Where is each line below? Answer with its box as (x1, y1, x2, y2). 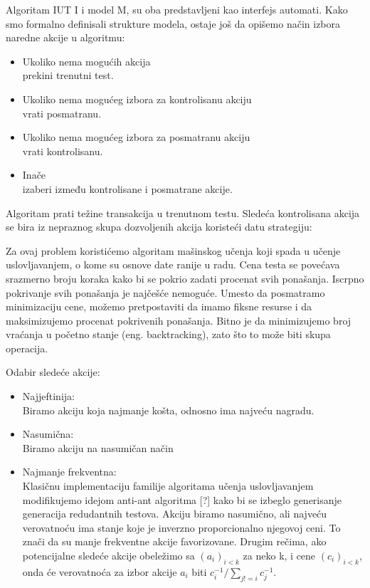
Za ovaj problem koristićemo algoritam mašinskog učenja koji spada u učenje (6, 243, 341, 258)
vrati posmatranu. (22, 105, 102, 120)
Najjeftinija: (22, 389, 75, 404)
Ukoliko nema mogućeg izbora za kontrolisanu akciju (22, 91, 252, 106)
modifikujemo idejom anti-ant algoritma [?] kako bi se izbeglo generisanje (22, 492, 342, 507)
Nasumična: (22, 426, 74, 441)
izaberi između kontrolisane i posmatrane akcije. (22, 181, 233, 196)
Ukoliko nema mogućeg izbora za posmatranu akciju (22, 130, 250, 145)
